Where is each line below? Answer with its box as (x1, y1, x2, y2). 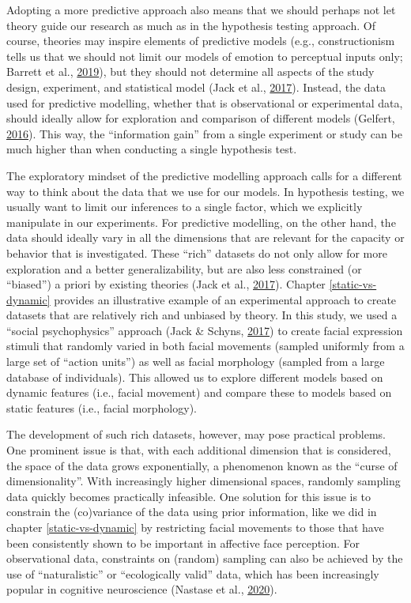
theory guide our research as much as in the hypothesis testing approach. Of (6, 17, 375, 33)
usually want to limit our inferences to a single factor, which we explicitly (6, 198, 363, 215)
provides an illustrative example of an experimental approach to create (54, 291, 397, 307)
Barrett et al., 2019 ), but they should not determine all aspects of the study (6, 63, 375, 80)
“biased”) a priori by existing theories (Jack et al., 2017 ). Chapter (6, 276, 326, 292)
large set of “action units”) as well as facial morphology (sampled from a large (6, 353, 385, 370)
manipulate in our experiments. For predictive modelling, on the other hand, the (6, 213, 396, 230)
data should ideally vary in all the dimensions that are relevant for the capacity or (6, 229, 405, 246)
